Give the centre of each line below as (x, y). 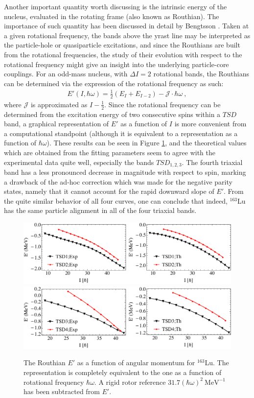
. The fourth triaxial (212, 162)
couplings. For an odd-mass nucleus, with (66, 74)
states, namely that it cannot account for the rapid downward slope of (109, 191)
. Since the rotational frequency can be (162, 104)
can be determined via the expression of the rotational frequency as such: (114, 83)
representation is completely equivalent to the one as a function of (123, 372)
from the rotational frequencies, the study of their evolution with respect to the (123, 54)
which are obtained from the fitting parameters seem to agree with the (110, 152)
